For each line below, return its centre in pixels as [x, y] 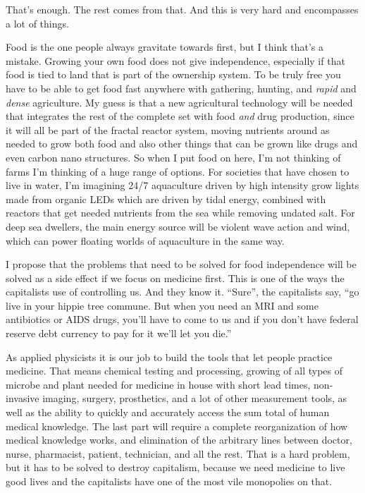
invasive [23, 398]
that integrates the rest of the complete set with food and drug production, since [180, 116]
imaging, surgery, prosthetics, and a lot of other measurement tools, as [195, 398]
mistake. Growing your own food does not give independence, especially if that [175, 60]
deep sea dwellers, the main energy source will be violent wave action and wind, [178, 226]
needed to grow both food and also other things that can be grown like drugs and [182, 144]
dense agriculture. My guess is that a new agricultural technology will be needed [179, 102]
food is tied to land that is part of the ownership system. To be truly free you [173, 74]
